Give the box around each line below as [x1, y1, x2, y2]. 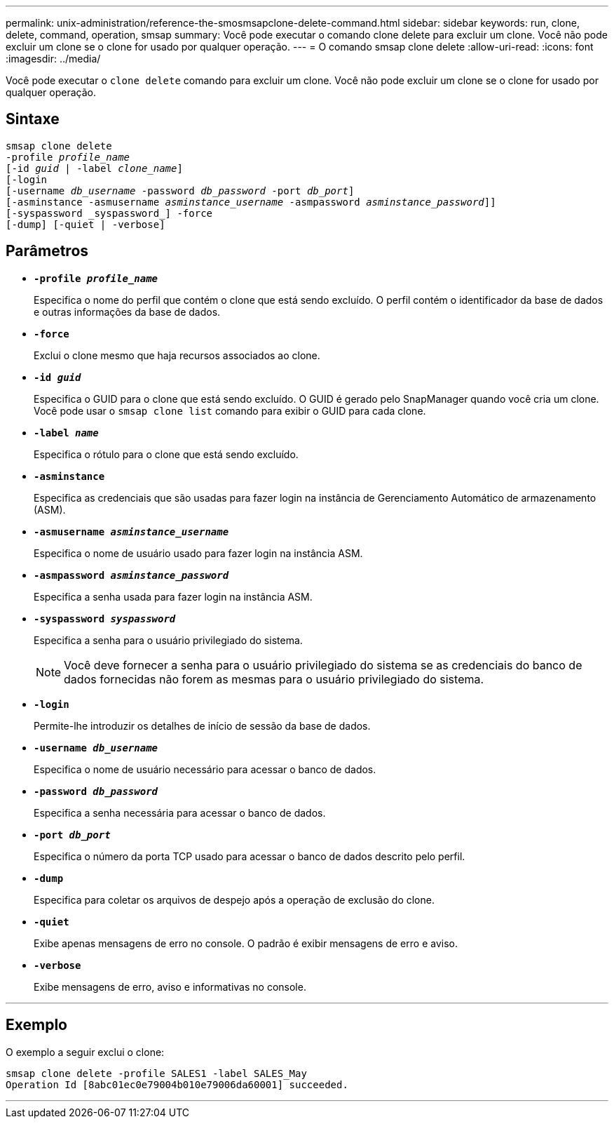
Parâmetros [6, 242, 89, 260]
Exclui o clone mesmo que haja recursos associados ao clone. [34, 349, 320, 361]
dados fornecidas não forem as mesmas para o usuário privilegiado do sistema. [64, 671, 484, 686]
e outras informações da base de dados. [34, 305, 221, 318]
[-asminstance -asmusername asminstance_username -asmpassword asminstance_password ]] [6, 196, 496, 208]
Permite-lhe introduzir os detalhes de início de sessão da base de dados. [34, 719, 371, 732]
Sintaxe [6, 110, 60, 128]
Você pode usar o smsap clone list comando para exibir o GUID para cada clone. [34, 404, 426, 417]
